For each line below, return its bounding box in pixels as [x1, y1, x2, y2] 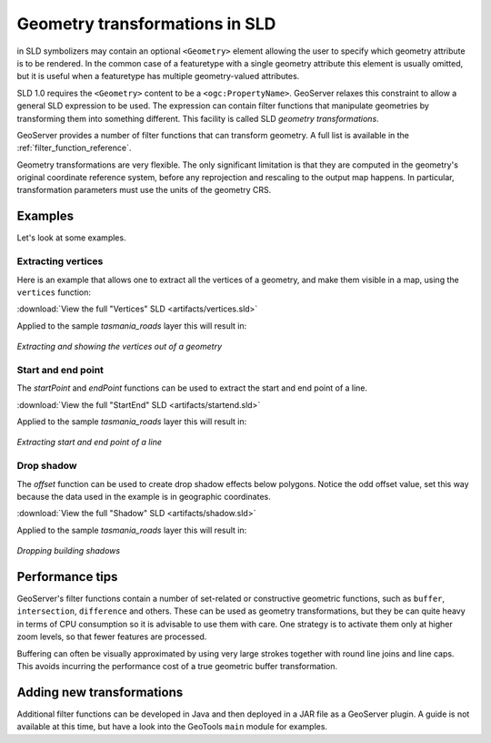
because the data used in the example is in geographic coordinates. [16, 491, 272, 502]
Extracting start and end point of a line [16, 437, 163, 448]
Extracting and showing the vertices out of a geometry [16, 341, 223, 352]
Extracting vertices [16, 255, 104, 268]
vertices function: [16, 287, 91, 298]
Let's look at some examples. [16, 232, 126, 243]
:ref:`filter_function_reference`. [16, 142, 132, 154]
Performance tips [16, 569, 118, 585]
